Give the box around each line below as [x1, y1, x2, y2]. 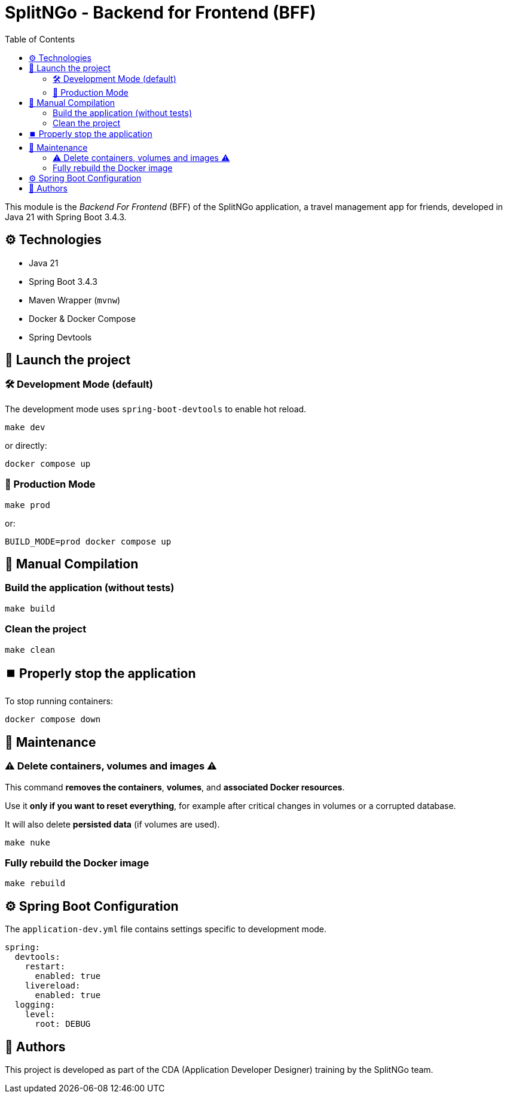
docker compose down [5, 714, 101, 725]
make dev [5, 422, 45, 432]
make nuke [5, 837, 50, 847]
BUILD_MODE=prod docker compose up [5, 536, 172, 546]
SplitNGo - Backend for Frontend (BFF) [5, 2, 316, 23]
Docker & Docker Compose [29, 313, 136, 324]
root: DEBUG [35, 1019, 91, 1029]
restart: [25, 962, 66, 972]
